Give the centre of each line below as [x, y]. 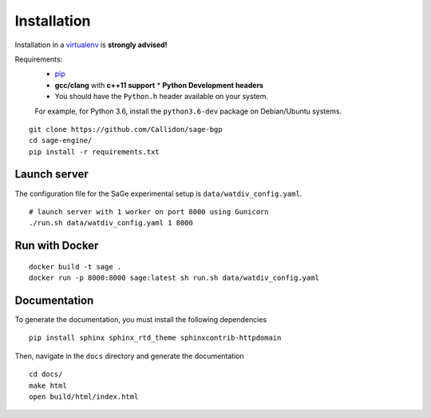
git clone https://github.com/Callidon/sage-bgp [126, 129]
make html [48, 385]
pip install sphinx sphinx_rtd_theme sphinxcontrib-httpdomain [155, 338]
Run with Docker [57, 246]
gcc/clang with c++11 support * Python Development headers [159, 85]
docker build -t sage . [75, 267]
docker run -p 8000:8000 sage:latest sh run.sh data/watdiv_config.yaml [174, 278]
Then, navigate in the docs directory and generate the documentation [129, 356]
